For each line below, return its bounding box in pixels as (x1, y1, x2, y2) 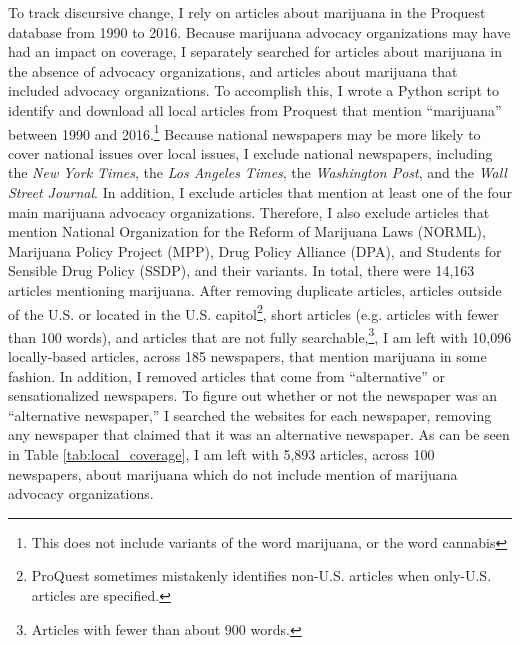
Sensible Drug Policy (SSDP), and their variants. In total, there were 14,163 (8, 260, 475, 281)
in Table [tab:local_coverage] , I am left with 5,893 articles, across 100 (8, 444, 435, 465)
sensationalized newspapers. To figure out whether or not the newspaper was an (8, 385, 498, 406)
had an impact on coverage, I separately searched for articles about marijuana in (8, 41, 502, 62)
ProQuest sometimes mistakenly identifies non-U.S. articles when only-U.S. (31, 565, 492, 586)
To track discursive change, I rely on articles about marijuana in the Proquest (8, 2, 486, 22)
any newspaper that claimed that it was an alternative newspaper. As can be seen (8, 424, 510, 445)
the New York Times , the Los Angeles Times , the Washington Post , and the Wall (8, 162, 507, 183)
